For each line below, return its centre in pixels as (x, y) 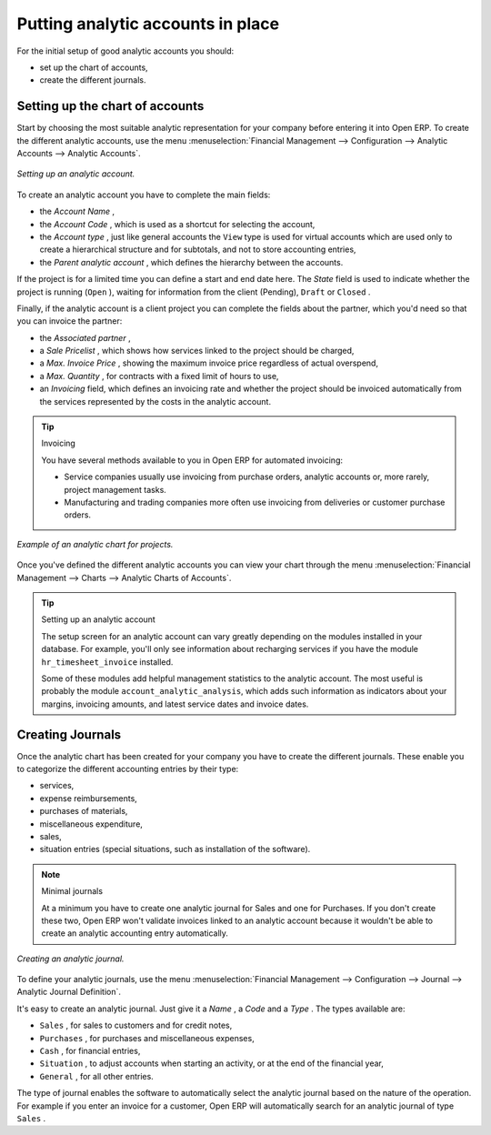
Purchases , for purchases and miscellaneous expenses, (147, 1038)
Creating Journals (69, 734)
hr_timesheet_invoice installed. (107, 662)
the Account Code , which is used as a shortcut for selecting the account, (177, 224)
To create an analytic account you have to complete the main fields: (144, 195)
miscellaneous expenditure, (91, 824)
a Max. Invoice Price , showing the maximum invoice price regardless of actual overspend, (209, 363)
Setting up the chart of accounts (110, 106)
